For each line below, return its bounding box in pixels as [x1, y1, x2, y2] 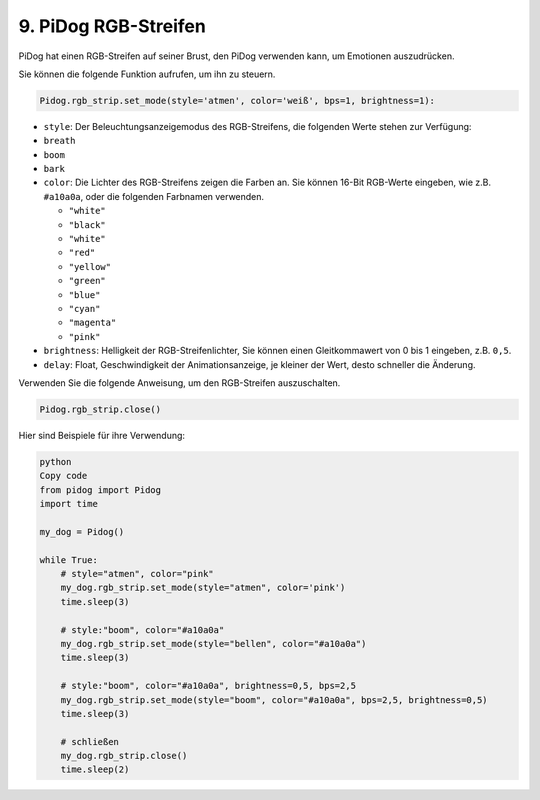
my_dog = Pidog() [39, 526, 125, 537]
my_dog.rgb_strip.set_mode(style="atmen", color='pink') [60, 582, 346, 594]
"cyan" [68, 303, 101, 314]
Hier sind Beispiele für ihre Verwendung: [18, 429, 185, 441]
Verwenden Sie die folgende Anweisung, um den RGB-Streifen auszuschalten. [18, 376, 341, 389]
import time [39, 498, 99, 510]
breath [43, 135, 76, 147]
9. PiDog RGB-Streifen [18, 15, 207, 37]
